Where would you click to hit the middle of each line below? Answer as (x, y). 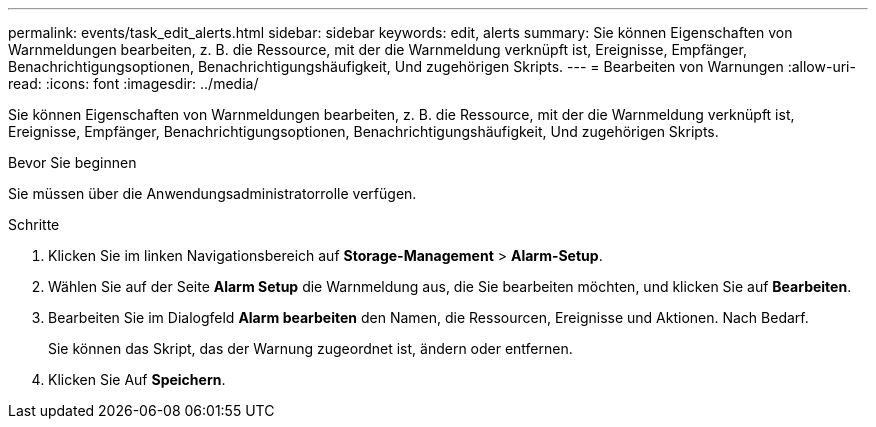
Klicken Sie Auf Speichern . (137, 379)
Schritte (34, 224)
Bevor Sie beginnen (72, 162)
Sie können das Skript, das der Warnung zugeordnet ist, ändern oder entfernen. (310, 348)
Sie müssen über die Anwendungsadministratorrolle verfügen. (212, 193)
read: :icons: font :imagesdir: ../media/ (133, 83)
